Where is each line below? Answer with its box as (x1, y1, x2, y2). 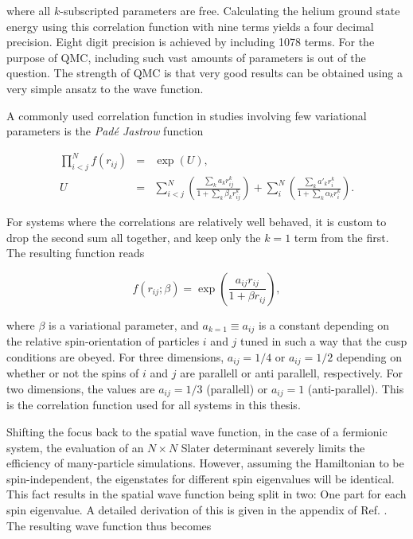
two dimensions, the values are (6, 380, 155, 396)
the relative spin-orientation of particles (6, 333, 200, 350)
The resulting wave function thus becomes (6, 517, 212, 533)
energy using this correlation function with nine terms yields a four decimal (6, 18, 374, 34)
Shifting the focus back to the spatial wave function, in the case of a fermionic (6, 424, 388, 440)
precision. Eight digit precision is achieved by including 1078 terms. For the (6, 33, 375, 50)
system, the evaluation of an (6, 439, 144, 455)
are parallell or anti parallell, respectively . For (180, 365, 403, 381)
